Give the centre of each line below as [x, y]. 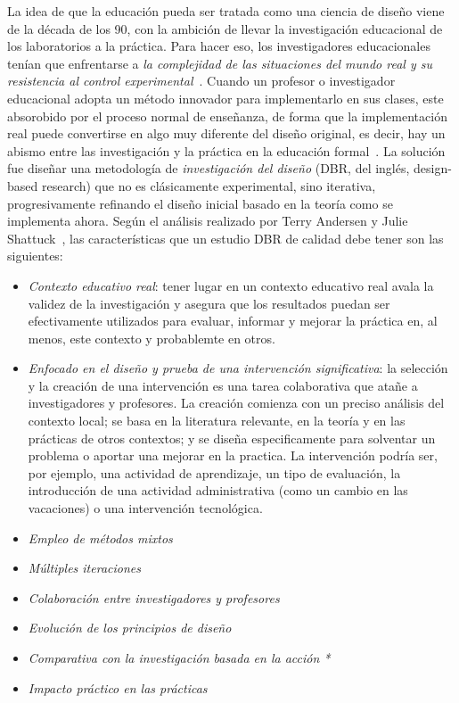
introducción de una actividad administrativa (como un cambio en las [218, 490]
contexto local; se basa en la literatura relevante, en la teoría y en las [217, 421]
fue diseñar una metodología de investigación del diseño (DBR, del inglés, [209, 168]
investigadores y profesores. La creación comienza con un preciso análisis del [236, 403]
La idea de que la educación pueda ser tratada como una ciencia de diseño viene [226, 11]
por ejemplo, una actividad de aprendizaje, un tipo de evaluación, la [214, 472]
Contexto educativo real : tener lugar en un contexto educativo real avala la [231, 285]
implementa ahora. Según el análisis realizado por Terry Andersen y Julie [208, 221]
